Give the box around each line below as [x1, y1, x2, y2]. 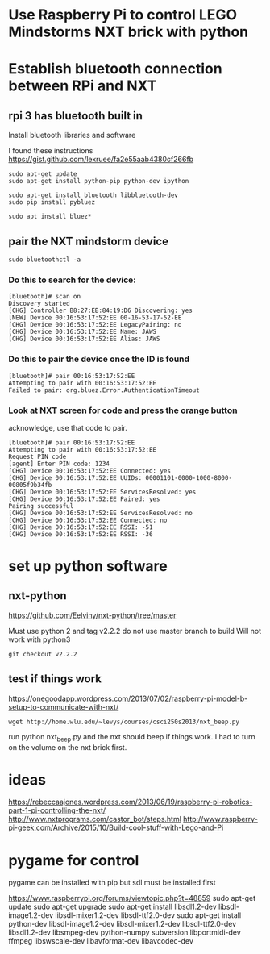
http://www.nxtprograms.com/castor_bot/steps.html [8, 814, 181, 824]
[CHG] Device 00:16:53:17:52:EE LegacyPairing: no [8, 321, 182, 329]
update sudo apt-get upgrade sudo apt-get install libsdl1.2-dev [8, 902, 218, 912]
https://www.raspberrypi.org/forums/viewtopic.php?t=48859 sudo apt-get [8, 894, 256, 903]
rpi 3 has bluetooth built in [8, 109, 143, 123]
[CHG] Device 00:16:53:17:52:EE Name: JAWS [8, 328, 157, 336]
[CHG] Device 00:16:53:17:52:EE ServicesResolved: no [8, 509, 193, 517]
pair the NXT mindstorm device [8, 234, 169, 248]
